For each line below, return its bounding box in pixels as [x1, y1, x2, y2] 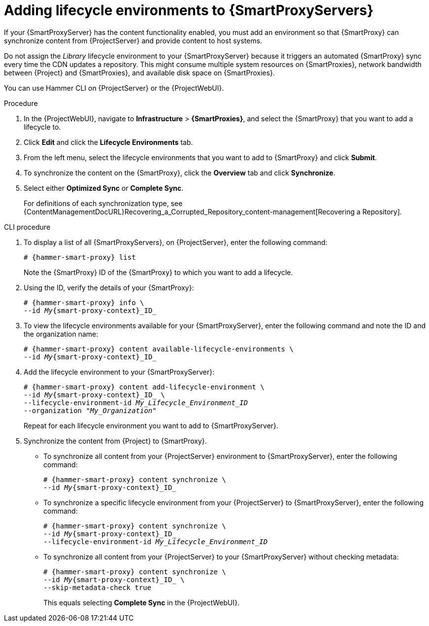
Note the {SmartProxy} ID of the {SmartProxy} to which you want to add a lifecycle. [24, 268, 293, 277]
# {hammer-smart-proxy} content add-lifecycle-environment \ [24, 383, 264, 391]
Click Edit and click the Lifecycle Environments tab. [24, 138, 193, 146]
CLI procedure [4, 222, 51, 231]
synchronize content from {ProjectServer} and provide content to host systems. [4, 36, 263, 45]
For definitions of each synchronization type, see [24, 199, 183, 208]
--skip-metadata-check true [43, 583, 152, 591]
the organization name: [24, 329, 99, 338]
